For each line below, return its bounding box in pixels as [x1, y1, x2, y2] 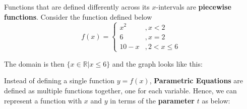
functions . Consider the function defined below [4, 11, 152, 22]
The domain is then [4, 58, 65, 69]
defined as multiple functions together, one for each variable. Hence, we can [4, 85, 237, 96]
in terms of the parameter [110, 95, 195, 105]
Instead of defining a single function [4, 75, 115, 86]
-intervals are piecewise [156, 2, 231, 12]
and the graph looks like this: [112, 58, 203, 69]
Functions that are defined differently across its [4, 2, 150, 12]
